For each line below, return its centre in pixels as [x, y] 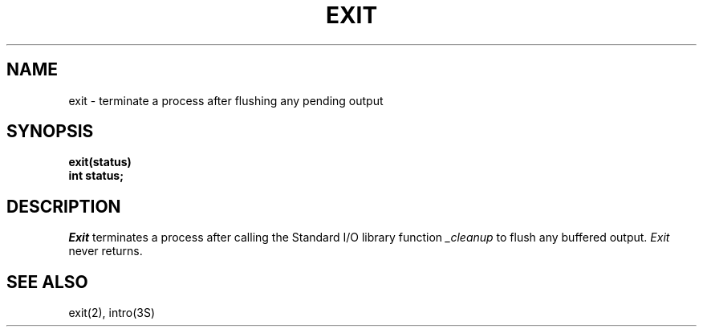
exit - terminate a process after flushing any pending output [226, 100]
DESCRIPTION [64, 206]
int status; [96, 176]
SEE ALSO [47, 282]
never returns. [106, 251]
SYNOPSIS [50, 132]
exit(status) [100, 162]
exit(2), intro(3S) [112, 313]
